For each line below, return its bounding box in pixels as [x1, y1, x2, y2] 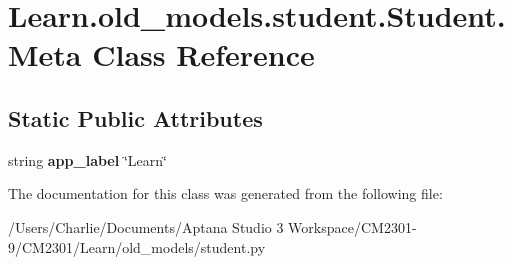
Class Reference [92, 34, 315, 75]
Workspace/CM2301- [288, 216, 417, 237]
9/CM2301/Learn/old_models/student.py [8, 236, 266, 257]
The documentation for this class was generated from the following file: [8, 183, 443, 204]
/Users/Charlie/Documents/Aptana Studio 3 [8, 216, 284, 237]
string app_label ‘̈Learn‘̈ [8, 149, 167, 170]
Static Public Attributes [8, 102, 263, 133]
